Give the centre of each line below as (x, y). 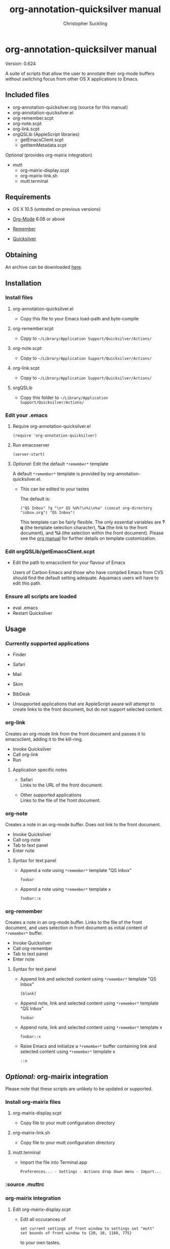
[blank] (28, 994)
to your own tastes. (40, 1242)
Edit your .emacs (27, 415)
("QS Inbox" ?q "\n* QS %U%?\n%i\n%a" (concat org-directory (86, 508)
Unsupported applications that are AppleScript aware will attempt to (83, 704)
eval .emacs (25, 608)
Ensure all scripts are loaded (41, 596)
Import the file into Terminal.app (54, 1162)
